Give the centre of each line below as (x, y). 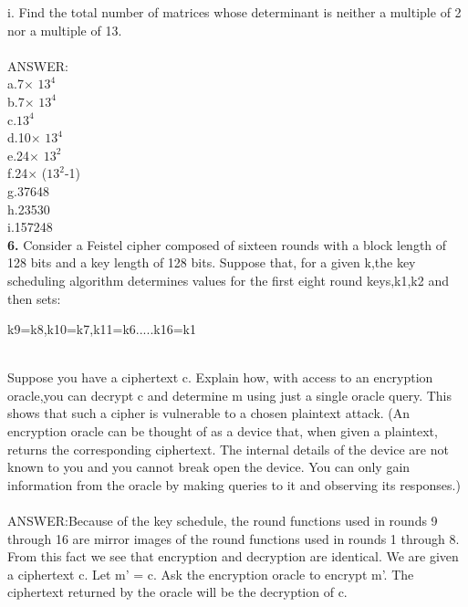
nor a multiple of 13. (65, 30)
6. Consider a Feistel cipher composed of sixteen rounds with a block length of (227, 244)
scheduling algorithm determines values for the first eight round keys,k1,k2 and (228, 280)
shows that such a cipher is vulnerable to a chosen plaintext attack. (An (209, 413)
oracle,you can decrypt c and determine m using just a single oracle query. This (229, 395)
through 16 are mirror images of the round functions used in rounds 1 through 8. (234, 538)
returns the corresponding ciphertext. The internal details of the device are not (228, 449)
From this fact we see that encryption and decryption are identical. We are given (233, 556)
